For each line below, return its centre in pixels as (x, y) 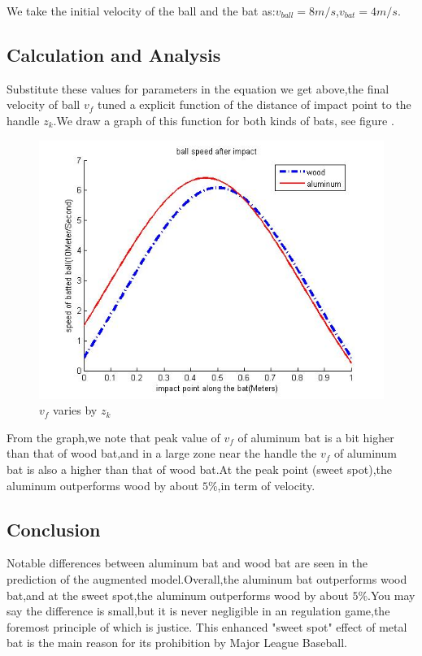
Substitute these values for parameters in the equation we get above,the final (198, 88)
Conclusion (54, 529)
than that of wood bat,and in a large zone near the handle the (162, 453)
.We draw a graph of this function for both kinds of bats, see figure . (224, 120)
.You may (392, 595)
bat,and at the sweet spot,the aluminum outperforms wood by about (178, 595)
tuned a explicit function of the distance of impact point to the (254, 104)
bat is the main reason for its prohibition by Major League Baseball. (177, 643)
